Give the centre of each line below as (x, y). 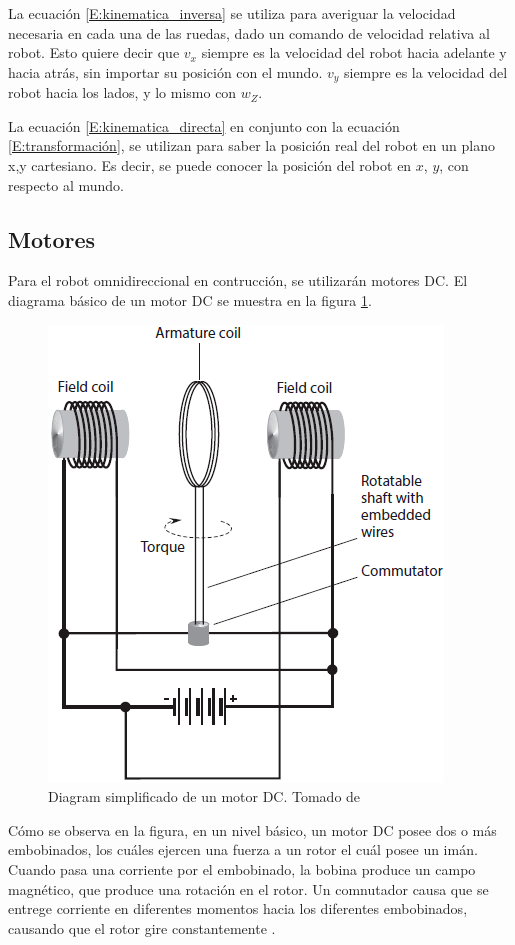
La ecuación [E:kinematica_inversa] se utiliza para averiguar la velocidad (232, 13)
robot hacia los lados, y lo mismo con (122, 92)
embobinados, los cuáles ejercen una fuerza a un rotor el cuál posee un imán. (243, 849)
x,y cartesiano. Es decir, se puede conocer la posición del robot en (210, 165)
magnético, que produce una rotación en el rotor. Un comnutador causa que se (248, 888)
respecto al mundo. (66, 184)
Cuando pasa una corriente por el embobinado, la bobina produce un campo (242, 868)
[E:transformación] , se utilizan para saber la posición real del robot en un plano (251, 145)
